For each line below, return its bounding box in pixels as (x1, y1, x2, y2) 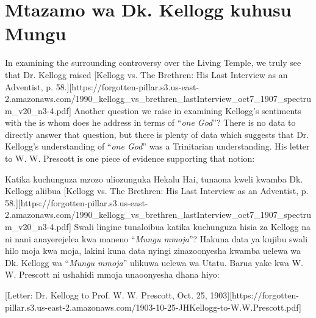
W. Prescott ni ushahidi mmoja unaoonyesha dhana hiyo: (5, 268, 220, 281)
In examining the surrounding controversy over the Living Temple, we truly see (5, 56, 301, 69)
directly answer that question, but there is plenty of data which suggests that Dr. (5, 128, 309, 140)
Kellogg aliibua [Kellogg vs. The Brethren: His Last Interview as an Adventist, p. (5, 184, 309, 197)
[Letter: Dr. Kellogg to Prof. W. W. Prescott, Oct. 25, (5, 289, 207, 301)
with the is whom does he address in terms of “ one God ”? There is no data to (5, 116, 296, 129)
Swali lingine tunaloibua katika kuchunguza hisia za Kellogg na (74, 220, 311, 233)
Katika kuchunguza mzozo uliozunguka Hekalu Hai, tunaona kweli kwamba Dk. (5, 172, 303, 185)
